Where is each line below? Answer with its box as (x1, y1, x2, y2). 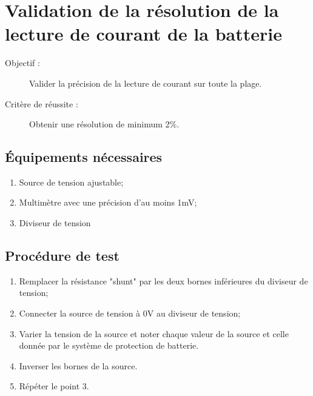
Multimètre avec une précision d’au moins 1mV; (19, 196, 197, 209)
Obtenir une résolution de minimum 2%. (29, 118, 180, 130)
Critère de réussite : (5, 97, 78, 110)
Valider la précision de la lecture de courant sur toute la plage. (29, 76, 262, 89)
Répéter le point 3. (19, 380, 89, 392)
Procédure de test (5, 246, 119, 265)
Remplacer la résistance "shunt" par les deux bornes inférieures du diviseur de (19, 274, 308, 287)
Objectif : (5, 56, 40, 69)
